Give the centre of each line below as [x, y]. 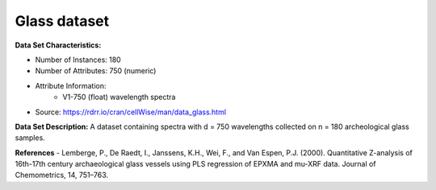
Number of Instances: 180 [78, 60]
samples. [30, 138]
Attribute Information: [71, 85]
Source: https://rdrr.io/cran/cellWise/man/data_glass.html [130, 112]
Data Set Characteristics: [58, 45]
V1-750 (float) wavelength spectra [119, 97]
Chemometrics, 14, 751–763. [62, 175]
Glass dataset [62, 21]
